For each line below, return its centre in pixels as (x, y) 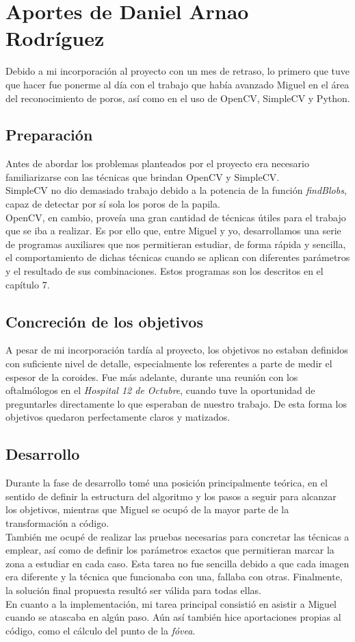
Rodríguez (55, 38)
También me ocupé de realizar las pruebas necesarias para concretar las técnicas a (177, 536)
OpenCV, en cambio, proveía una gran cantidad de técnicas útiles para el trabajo (176, 217)
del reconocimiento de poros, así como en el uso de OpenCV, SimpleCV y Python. (178, 98)
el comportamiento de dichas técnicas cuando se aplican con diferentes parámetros (178, 257)
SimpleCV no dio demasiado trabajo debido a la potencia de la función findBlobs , (176, 190)
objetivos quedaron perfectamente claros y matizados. (118, 417)
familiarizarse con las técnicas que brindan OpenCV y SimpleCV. (143, 176)
